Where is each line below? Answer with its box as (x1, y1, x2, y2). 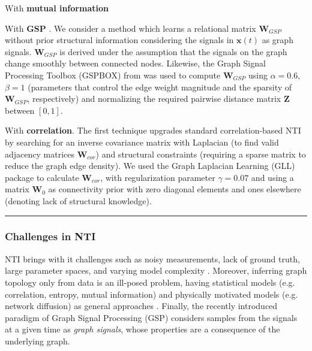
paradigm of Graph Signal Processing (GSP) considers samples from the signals (5, 311, 298, 323)
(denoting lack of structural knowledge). (5, 194, 152, 207)
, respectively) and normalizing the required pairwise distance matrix (27, 92, 281, 105)
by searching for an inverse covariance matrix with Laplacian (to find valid (5, 135, 279, 148)
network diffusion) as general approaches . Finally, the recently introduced (5, 299, 278, 312)
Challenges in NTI (5, 229, 96, 244)
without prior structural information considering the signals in (5, 34, 234, 46)
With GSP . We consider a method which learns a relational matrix (5, 22, 256, 34)
